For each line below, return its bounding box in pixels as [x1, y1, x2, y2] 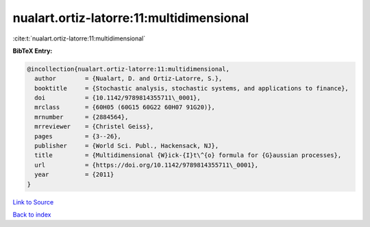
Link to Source [12, 198, 54, 206]
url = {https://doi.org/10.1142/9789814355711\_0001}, [34, 161, 259, 169]
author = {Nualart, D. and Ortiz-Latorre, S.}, [34, 75, 223, 82]
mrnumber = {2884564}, [34, 113, 129, 121]
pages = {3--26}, [34, 132, 121, 140]
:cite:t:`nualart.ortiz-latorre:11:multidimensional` [12, 34, 146, 43]
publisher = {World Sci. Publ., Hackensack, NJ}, [34, 142, 219, 150]
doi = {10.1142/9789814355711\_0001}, [34, 94, 201, 102]
